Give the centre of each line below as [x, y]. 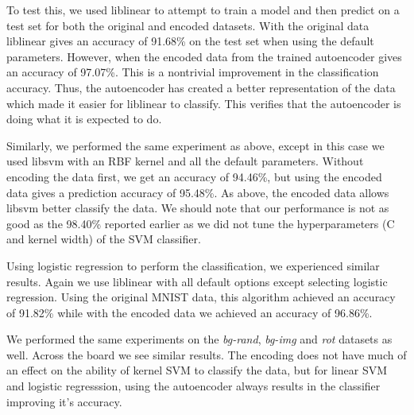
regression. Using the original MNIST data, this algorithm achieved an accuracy [201, 297]
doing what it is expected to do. [84, 119]
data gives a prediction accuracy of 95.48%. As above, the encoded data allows [198, 192]
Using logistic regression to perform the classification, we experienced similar [193, 265]
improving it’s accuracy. [64, 401]
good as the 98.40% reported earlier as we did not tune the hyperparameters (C [201, 223]
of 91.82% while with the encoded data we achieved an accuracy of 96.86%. [190, 312]
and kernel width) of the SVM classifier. [104, 239]
